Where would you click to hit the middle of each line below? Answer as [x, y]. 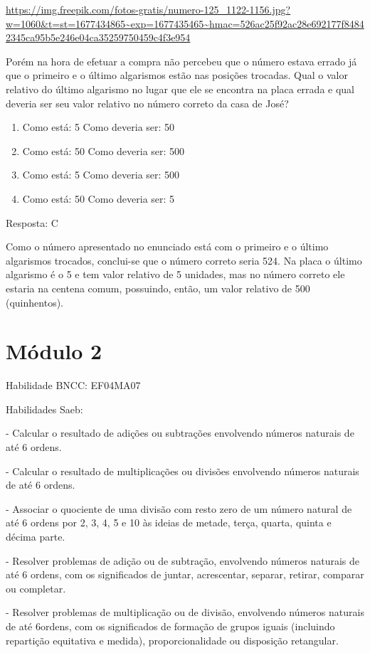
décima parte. [36, 536]
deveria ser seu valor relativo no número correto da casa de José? [147, 103]
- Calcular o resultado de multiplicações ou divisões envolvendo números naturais [183, 471]
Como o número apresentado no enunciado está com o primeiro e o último [167, 246]
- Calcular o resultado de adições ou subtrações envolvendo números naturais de [180, 433]
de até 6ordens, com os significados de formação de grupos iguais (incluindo [170, 626]
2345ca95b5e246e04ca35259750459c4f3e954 [98, 37]
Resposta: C [32, 222]
